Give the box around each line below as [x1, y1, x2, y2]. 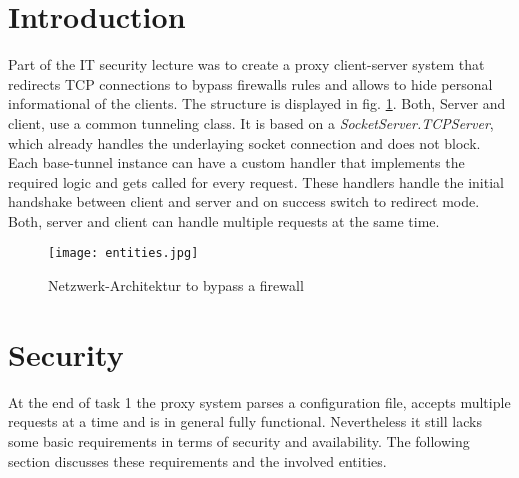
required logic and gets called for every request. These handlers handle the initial [8, 171, 504, 192]
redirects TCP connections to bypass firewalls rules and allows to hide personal [8, 73, 493, 94]
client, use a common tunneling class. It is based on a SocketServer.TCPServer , [8, 112, 494, 133]
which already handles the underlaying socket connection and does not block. [8, 132, 481, 153]
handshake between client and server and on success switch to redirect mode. [8, 191, 480, 212]
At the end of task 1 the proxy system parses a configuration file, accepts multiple [8, 391, 511, 412]
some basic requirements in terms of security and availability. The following [8, 431, 470, 452]
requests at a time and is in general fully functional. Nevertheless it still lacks [8, 411, 482, 432]
